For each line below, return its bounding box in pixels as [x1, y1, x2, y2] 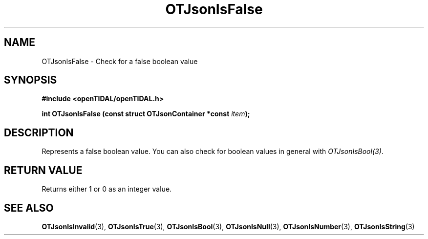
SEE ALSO [4, 201, 54, 214]
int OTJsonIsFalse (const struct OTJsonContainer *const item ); [42, 109, 250, 118]
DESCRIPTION [4, 126, 74, 139]
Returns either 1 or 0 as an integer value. [42, 185, 172, 194]
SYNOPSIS [4, 74, 57, 87]
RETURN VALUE [4, 164, 83, 176]
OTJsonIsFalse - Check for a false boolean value [42, 57, 198, 65]
